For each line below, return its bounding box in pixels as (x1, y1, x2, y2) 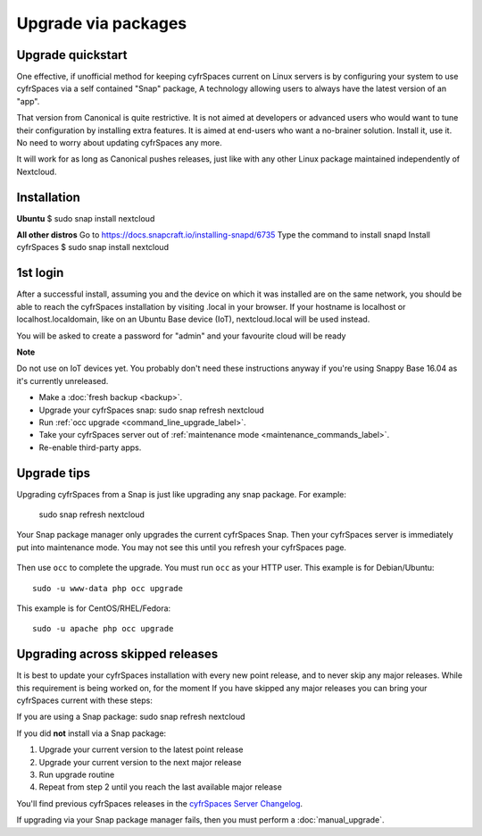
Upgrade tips (16, 465, 91, 481)
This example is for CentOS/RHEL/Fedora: (16, 603, 171, 614)
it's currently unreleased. (16, 375, 109, 386)
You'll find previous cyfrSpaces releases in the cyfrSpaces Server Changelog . (16, 798, 303, 808)
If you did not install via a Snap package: (16, 728, 167, 739)
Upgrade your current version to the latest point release (38, 744, 244, 755)
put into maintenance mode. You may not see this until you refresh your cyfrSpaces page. (16, 541, 347, 553)
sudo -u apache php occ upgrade (32, 623, 174, 634)
